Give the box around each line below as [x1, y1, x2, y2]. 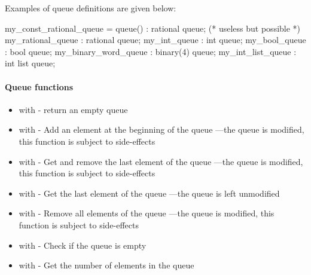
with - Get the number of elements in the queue [19, 259, 194, 271]
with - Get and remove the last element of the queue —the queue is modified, [19, 155, 303, 167]
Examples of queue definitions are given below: [5, 2, 176, 14]
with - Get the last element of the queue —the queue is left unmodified [19, 187, 280, 199]
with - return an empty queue [19, 103, 128, 115]
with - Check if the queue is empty [19, 239, 147, 251]
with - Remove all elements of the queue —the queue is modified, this [19, 207, 275, 219]
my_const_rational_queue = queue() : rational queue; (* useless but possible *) [5, 22, 301, 34]
